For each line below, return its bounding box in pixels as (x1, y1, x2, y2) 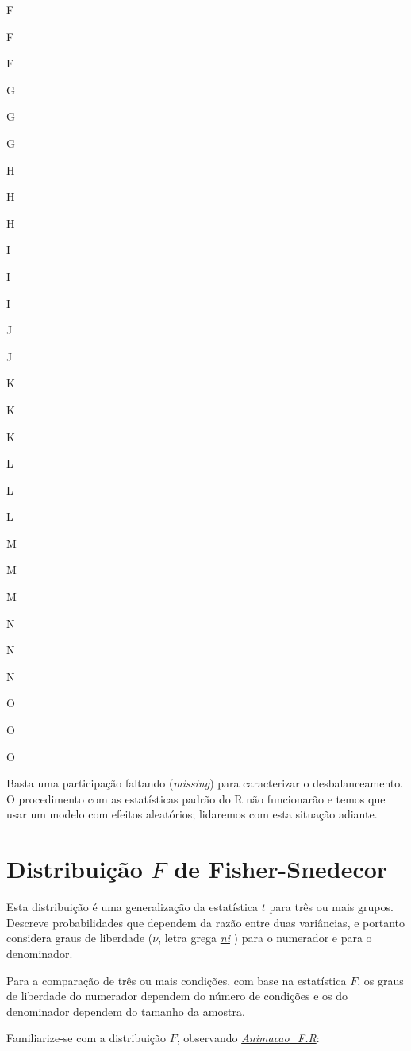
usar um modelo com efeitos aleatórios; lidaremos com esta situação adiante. (6, 806, 378, 822)
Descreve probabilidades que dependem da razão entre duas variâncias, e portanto (6, 914, 405, 930)
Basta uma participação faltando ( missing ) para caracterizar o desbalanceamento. (6, 775, 404, 791)
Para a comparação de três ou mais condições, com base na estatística (6, 972, 347, 988)
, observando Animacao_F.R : (176, 1030, 320, 1046)
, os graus (357, 972, 404, 988)
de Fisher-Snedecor (174, 853, 388, 885)
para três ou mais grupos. (269, 899, 394, 915)
